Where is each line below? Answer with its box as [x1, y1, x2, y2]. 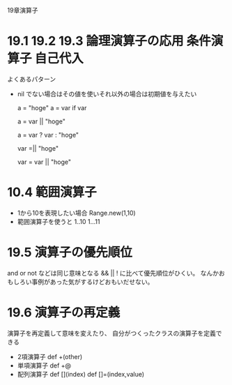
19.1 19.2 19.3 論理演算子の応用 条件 [7, 33, 211, 49]
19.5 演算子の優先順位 [7, 245, 132, 260]
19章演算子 [7, 6, 38, 14]
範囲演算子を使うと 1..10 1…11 [17, 217, 100, 225]
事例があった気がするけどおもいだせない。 [31, 278, 154, 286]
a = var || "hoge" [17, 117, 66, 126]
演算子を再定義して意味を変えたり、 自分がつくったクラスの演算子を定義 [7, 329, 216, 337]
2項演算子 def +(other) [17, 352, 83, 361]
